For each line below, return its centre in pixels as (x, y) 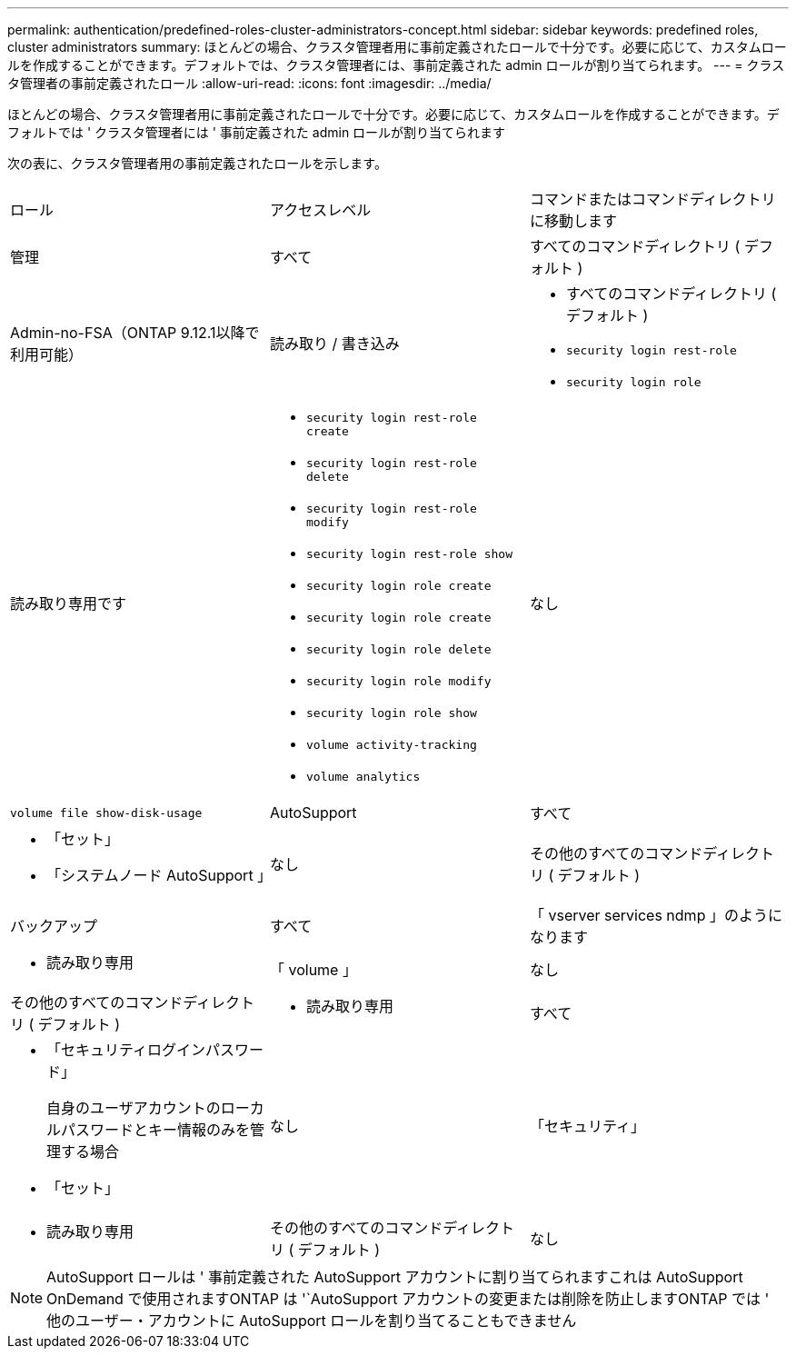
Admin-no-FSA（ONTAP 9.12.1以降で (135, 333)
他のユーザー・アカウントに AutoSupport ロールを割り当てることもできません (312, 1321)
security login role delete (398, 649)
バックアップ (54, 926)
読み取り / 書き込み (334, 344)
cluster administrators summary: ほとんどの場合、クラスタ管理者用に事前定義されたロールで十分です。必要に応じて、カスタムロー (397, 47)
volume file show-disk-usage (106, 813)
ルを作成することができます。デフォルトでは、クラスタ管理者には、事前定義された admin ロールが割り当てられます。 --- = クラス (396, 65)
